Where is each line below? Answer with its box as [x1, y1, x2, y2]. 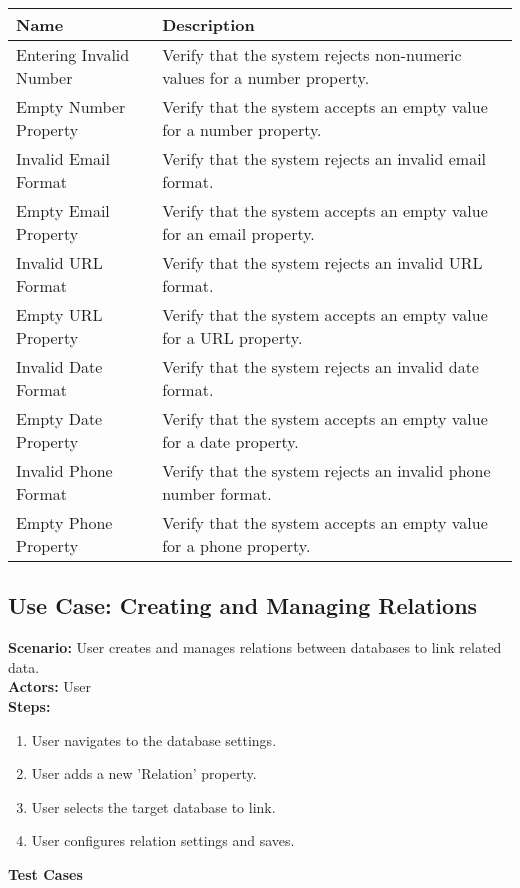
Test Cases [8, 863, 83, 884]
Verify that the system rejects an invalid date [162, 355, 479, 378]
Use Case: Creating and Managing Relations [8, 590, 478, 621]
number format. [162, 482, 272, 505]
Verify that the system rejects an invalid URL [162, 251, 483, 274]
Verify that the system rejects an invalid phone [162, 459, 491, 482]
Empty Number [16, 95, 126, 118]
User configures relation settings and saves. [31, 830, 295, 851]
